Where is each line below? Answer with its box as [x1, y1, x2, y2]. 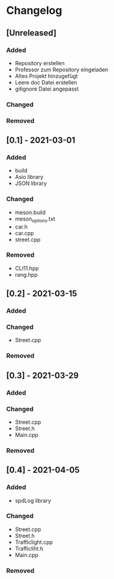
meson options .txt [14, 215, 56, 224]
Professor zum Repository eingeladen [14, 66, 109, 73]
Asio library [14, 173, 44, 181]
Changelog [6, 4, 62, 18]
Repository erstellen [14, 59, 65, 66]
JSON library [14, 180, 47, 187]
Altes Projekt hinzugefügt [14, 72, 78, 79]
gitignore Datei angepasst [14, 85, 79, 92]
